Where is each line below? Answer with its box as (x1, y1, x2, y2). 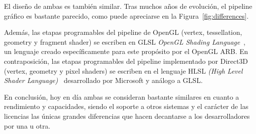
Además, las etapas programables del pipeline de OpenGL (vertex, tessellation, (4, 27, 242, 37)
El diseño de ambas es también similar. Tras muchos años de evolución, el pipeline (4, 1, 253, 11)
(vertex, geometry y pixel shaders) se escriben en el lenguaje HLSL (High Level (4, 65, 243, 76)
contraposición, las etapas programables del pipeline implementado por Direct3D (4, 55, 248, 66)
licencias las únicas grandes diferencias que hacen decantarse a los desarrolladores (4, 110, 250, 121)
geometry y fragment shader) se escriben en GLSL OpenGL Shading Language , (4, 36, 246, 47)
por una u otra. (4, 120, 50, 131)
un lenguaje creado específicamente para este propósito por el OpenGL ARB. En (4, 46, 248, 56)
